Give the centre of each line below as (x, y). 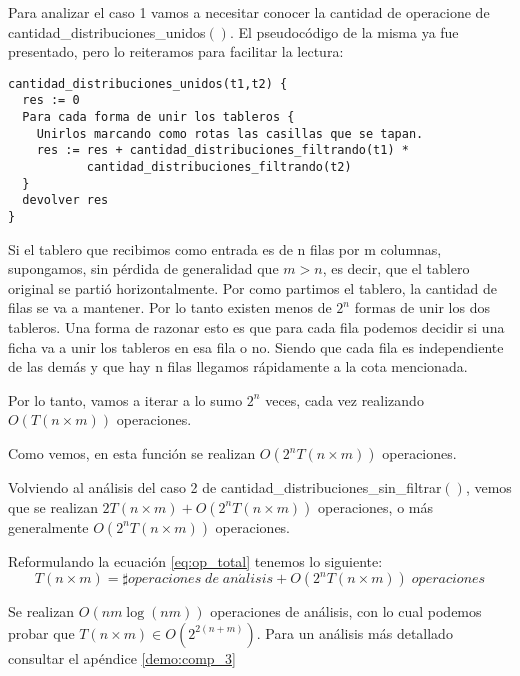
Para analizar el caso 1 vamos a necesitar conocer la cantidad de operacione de (249, 12)
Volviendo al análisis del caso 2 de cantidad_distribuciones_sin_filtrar (225, 487)
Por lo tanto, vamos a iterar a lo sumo (125, 399)
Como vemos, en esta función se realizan (132, 453)
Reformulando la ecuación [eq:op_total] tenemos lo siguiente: (195, 560)
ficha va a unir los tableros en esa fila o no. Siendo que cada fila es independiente (256, 346)
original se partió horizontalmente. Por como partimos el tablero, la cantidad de (253, 287)
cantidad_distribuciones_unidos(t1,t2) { (148, 83)
